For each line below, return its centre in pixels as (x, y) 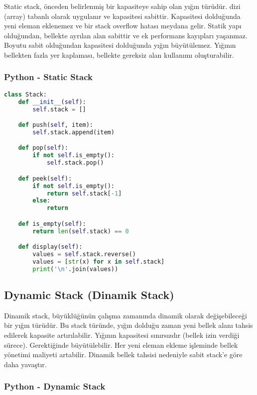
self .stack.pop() (75, 163)
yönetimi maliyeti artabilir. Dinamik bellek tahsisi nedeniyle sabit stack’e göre (123, 354)
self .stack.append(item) (73, 132)
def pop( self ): (43, 148)
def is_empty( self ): (52, 224)
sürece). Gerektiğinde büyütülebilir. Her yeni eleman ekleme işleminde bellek (121, 345)
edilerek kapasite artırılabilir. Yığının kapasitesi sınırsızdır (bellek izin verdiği (122, 335)
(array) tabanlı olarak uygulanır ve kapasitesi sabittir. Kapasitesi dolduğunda (122, 16)
